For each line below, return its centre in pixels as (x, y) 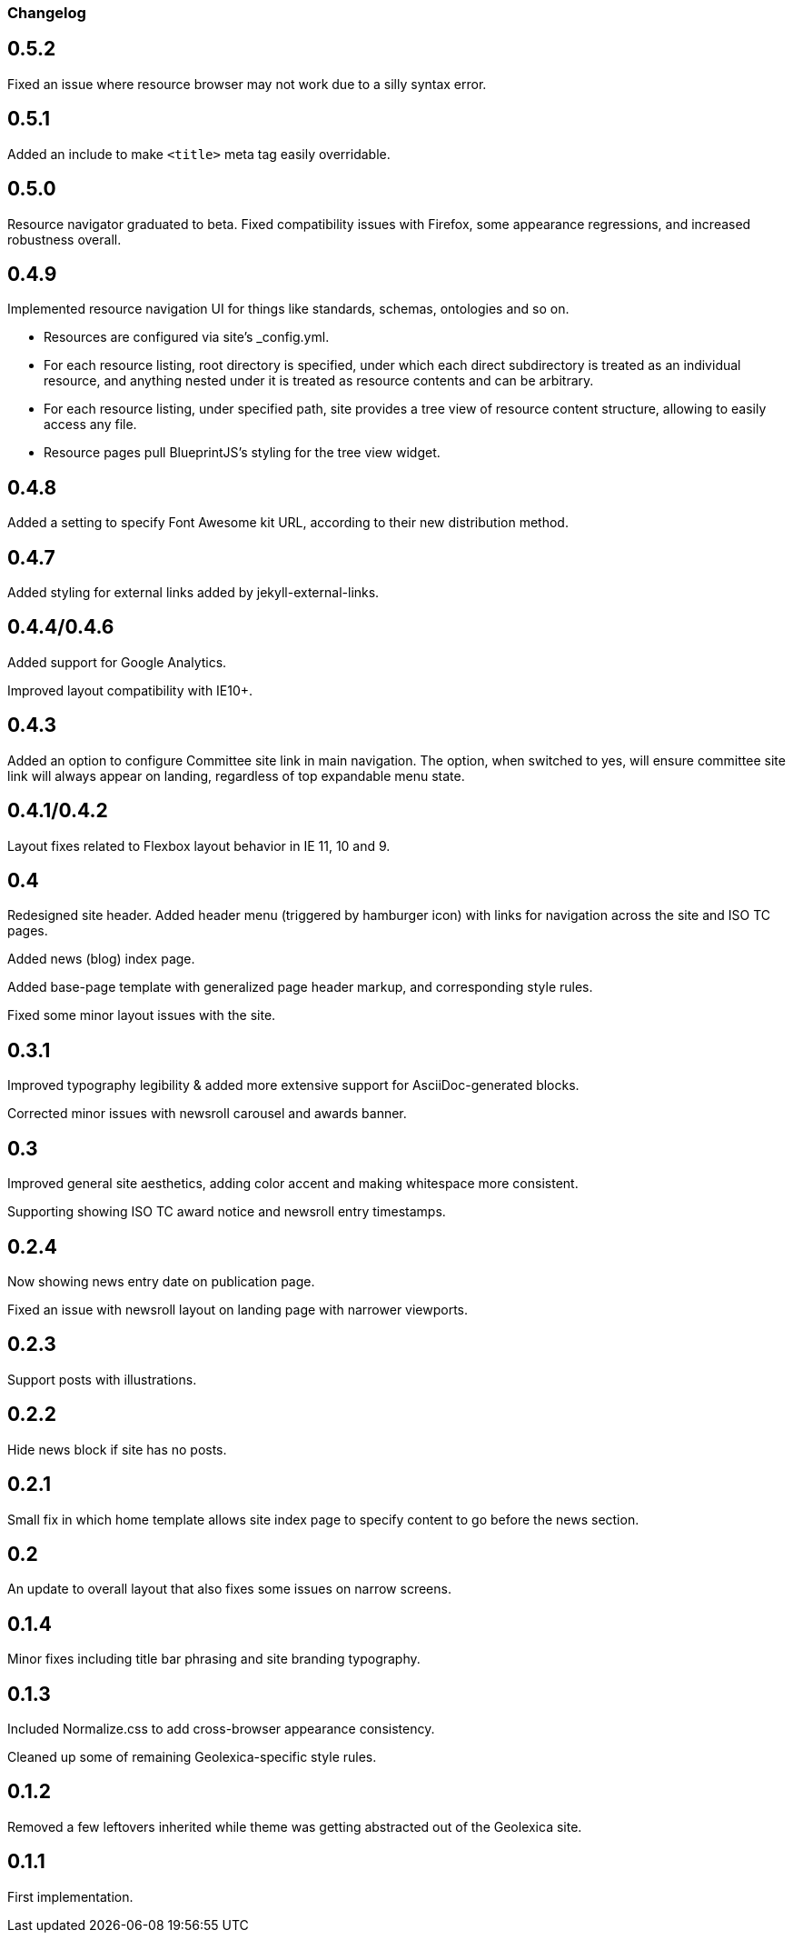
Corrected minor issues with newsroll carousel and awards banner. (207, 1114)
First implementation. (70, 1896)
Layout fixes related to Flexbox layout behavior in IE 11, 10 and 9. (199, 845)
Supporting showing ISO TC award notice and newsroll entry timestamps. (227, 1212)
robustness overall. (64, 239)
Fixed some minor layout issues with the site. (142, 1015)
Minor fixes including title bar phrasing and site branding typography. (214, 1659)
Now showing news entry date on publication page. (161, 1281)
